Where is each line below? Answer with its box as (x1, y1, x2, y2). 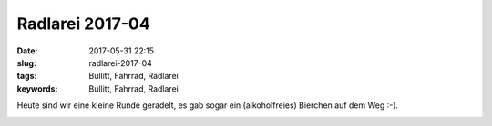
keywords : (16, 82, 58, 94)
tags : (16, 71, 37, 82)
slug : (16, 57, 36, 68)
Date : (16, 45, 38, 56)
